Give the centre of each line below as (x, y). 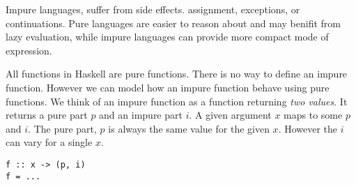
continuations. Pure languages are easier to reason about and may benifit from (173, 23)
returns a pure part (47, 115)
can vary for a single (49, 142)
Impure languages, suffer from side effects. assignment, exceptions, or (153, 9)
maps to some (313, 115)
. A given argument (230, 115)
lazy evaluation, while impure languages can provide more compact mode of (167, 37)
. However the (308, 128)
